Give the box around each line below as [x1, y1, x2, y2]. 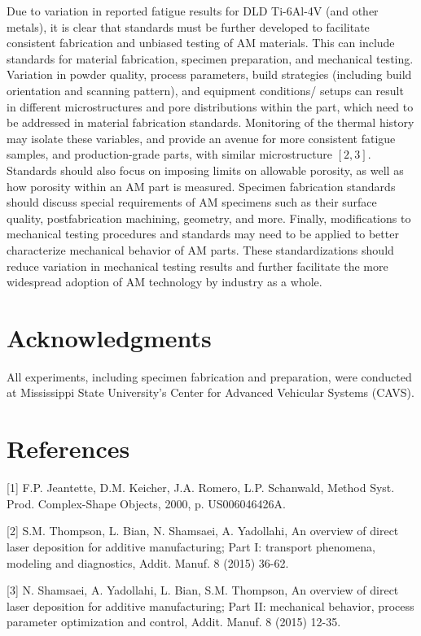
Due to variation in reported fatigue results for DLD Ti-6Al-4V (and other [7, 2, 379, 19]
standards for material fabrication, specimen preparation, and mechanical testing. [7, 50, 414, 67]
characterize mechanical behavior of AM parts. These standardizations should [7, 241, 394, 258]
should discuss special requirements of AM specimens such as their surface [7, 194, 377, 211]
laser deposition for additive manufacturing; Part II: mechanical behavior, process [7, 597, 414, 614]
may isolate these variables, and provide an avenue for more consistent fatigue [7, 129, 396, 146]
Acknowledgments [7, 320, 212, 354]
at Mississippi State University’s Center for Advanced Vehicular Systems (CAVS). [7, 384, 414, 401]
